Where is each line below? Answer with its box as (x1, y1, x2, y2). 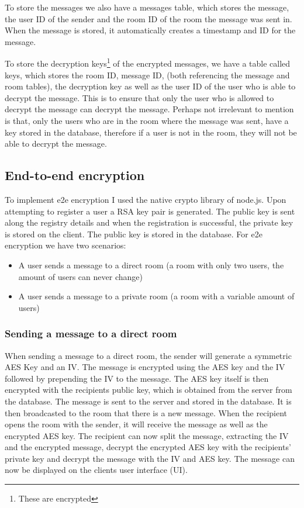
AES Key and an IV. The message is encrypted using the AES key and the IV (5, 361, 285, 373)
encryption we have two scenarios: (5, 239, 126, 251)
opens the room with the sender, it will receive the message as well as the (5, 418, 268, 430)
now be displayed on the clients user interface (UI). (5, 464, 188, 476)
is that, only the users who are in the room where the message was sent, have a (5, 115, 289, 126)
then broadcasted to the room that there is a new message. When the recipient (5, 406, 288, 419)
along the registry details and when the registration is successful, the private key (5, 216, 293, 229)
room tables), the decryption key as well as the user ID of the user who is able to (5, 80, 296, 92)
